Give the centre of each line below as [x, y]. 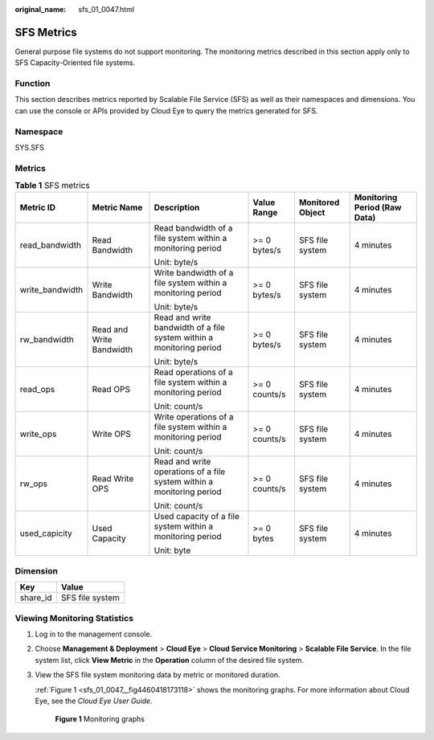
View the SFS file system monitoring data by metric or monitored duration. [158, 675]
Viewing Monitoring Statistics [74, 618]
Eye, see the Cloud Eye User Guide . [94, 701]
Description [177, 207]
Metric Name [117, 207]
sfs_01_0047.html [106, 9]
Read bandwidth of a [193, 228]
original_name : [41, 9]
